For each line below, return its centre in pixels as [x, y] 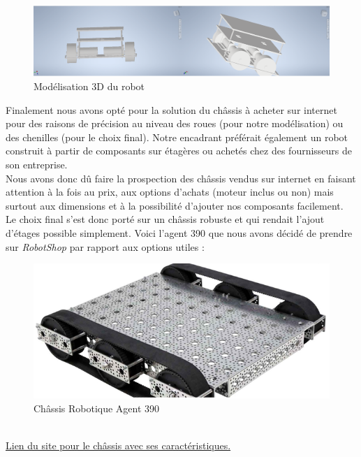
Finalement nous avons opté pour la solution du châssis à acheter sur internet [171, 109]
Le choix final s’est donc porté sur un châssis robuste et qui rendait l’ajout [165, 219]
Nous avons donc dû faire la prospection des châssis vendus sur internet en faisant [181, 178]
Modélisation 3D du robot [89, 86]
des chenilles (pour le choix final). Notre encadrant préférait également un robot [177, 137]
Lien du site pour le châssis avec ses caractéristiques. [118, 445]
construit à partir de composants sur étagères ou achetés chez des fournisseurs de [179, 151]
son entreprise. [37, 164]
